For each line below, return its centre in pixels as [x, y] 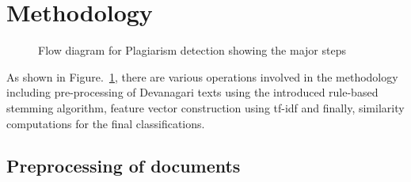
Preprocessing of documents [124, 166]
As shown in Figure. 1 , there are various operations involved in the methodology [202, 76]
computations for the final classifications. [106, 123]
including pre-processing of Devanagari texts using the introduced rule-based [192, 92]
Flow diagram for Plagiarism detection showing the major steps [192, 50]
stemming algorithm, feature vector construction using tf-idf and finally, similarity [205, 107]
